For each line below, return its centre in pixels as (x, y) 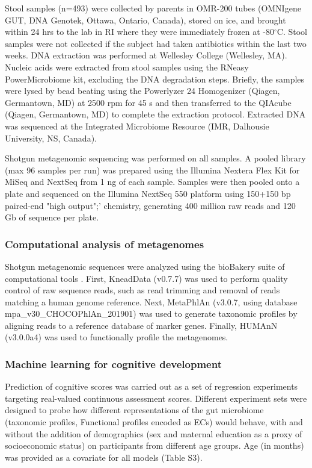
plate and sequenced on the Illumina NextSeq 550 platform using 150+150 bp (148, 193)
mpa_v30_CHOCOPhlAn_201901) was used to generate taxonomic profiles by (151, 314)
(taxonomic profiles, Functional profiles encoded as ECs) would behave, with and (154, 422)
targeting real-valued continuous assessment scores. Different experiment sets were (156, 398)
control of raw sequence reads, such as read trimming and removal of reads (142, 290)
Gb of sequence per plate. (52, 217)
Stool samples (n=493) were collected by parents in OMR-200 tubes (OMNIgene (153, 8)
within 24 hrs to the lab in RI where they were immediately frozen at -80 (139, 32)
